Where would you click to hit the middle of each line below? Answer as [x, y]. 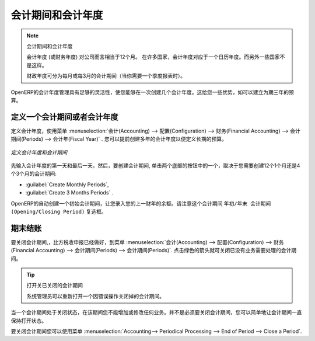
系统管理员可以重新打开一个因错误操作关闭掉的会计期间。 [95, 296]
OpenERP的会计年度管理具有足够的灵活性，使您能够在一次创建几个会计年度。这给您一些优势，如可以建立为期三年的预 [153, 92]
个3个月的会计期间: [34, 174]
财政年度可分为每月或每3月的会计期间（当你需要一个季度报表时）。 [106, 76]
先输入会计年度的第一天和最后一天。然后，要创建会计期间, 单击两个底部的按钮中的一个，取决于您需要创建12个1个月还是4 [155, 165]
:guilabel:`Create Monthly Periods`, [67, 185]
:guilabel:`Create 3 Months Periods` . [69, 193]
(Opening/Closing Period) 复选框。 [59, 211]
